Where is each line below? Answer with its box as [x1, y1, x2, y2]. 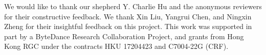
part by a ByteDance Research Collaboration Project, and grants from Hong [4, 31, 244, 41]
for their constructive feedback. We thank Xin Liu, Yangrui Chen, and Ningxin [4, 11, 252, 21]
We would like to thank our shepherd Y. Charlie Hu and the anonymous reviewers [4, 1, 262, 11]
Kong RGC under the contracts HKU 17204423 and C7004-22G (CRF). [4, 41, 229, 51]
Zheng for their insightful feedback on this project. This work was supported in [4, 21, 252, 32]
